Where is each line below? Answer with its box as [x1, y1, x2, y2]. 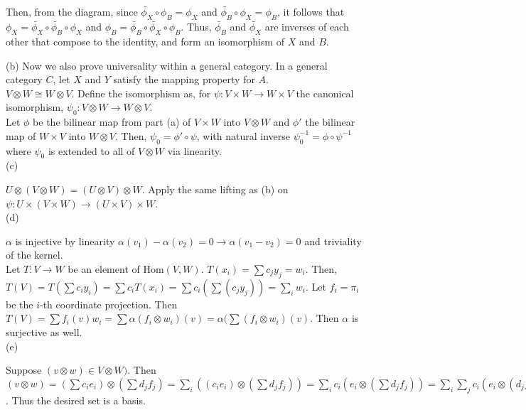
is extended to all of [48, 143, 135, 158]
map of [6, 128, 36, 143]
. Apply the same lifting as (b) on [141, 181, 289, 196]
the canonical [296, 85, 354, 100]
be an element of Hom [68, 261, 164, 276]
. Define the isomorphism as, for [71, 85, 211, 100]
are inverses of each [264, 19, 349, 34]
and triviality [304, 233, 362, 248]
